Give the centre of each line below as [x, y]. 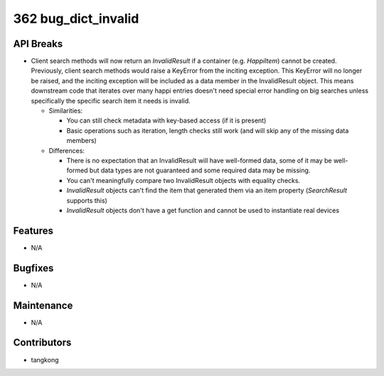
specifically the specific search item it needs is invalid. [111, 100]
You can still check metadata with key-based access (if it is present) [166, 120]
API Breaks [38, 44]
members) [82, 141]
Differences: [67, 150]
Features [33, 230]
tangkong [45, 360]
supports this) [87, 200]
